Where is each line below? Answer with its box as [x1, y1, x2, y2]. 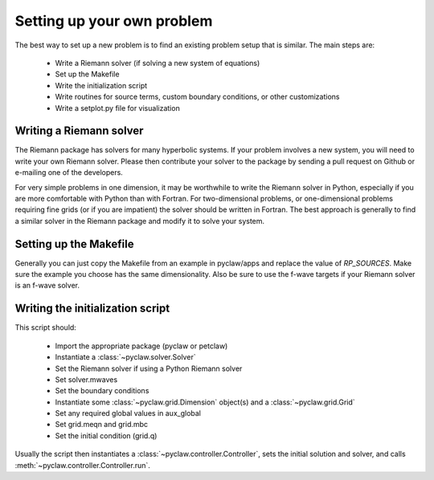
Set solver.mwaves [55, 374, 118, 384]
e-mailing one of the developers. [14, 168, 124, 177]
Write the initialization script [55, 80, 148, 90]
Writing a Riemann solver [14, 124, 144, 138]
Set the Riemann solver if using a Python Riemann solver [55, 364, 243, 373]
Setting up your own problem [14, 12, 213, 30]
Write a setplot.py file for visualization [55, 103, 180, 112]
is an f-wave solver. [14, 281, 80, 291]
